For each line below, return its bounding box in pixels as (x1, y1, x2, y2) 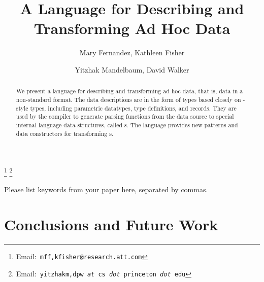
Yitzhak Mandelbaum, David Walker (75, 64, 189, 75)
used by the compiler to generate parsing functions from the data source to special (16, 112, 234, 121)
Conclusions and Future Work (4, 214, 218, 235)
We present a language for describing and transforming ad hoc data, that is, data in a (16, 87, 243, 95)
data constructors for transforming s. (16, 129, 114, 137)
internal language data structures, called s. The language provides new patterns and (16, 120, 238, 129)
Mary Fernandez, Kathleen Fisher (79, 47, 185, 58)
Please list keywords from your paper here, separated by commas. (4, 184, 208, 195)
